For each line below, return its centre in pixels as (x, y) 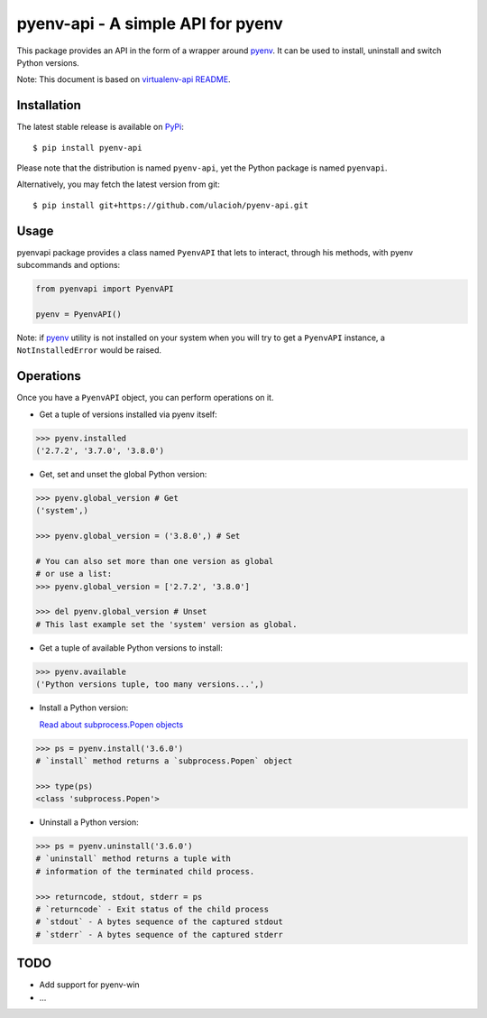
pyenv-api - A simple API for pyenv (150, 23)
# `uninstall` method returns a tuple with (133, 859)
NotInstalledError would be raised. (89, 350)
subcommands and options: (69, 265)
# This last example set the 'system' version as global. (166, 624)
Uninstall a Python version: (89, 822)
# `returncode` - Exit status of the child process (152, 909)
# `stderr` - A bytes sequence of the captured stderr (159, 935)
